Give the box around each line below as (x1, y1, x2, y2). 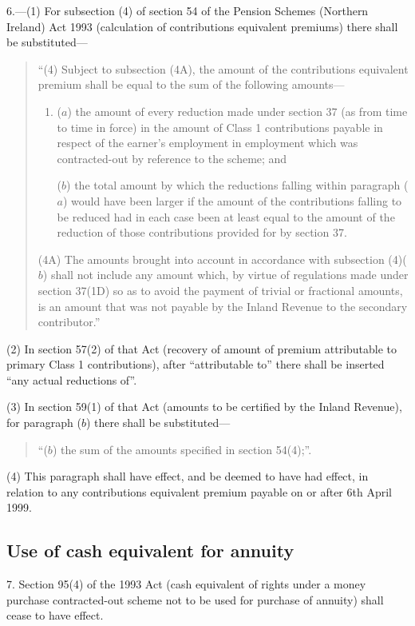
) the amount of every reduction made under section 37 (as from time (67, 102, 408, 119)
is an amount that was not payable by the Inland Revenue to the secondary (38, 297, 408, 314)
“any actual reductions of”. (6, 371, 137, 388)
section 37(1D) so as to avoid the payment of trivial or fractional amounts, (38, 281, 403, 298)
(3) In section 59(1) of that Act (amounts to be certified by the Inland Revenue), (6, 398, 402, 415)
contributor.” (38, 313, 101, 330)
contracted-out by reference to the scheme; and (57, 150, 287, 166)
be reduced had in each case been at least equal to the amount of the (57, 208, 395, 225)
